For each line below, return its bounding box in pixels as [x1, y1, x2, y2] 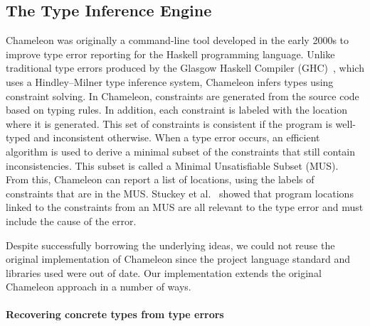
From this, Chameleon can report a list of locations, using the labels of [6, 172, 314, 187]
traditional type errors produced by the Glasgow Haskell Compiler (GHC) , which [6, 60, 364, 75]
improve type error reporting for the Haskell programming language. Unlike [6, 46, 335, 61]
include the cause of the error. [6, 213, 137, 228]
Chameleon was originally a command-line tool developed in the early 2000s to [6, 33, 349, 48]
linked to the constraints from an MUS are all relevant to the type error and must [6, 200, 364, 214]
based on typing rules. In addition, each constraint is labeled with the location [6, 102, 347, 117]
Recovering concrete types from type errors [6, 307, 224, 322]
